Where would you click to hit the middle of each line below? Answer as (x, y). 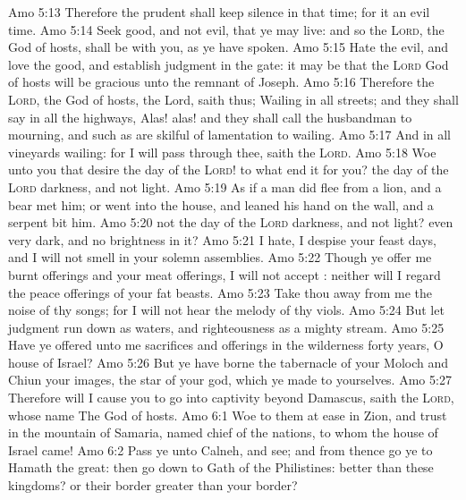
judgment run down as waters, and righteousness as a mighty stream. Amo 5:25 (226, 327)
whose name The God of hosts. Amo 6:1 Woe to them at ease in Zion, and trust (228, 415)
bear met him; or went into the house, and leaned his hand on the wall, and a (221, 204)
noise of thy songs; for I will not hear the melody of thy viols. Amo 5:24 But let (226, 310)
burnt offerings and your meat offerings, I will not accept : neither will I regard (225, 274)
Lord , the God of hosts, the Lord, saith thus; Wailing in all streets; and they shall (233, 99)
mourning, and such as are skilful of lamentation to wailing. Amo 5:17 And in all (230, 135)
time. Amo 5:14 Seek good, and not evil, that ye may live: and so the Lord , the (226, 29)
